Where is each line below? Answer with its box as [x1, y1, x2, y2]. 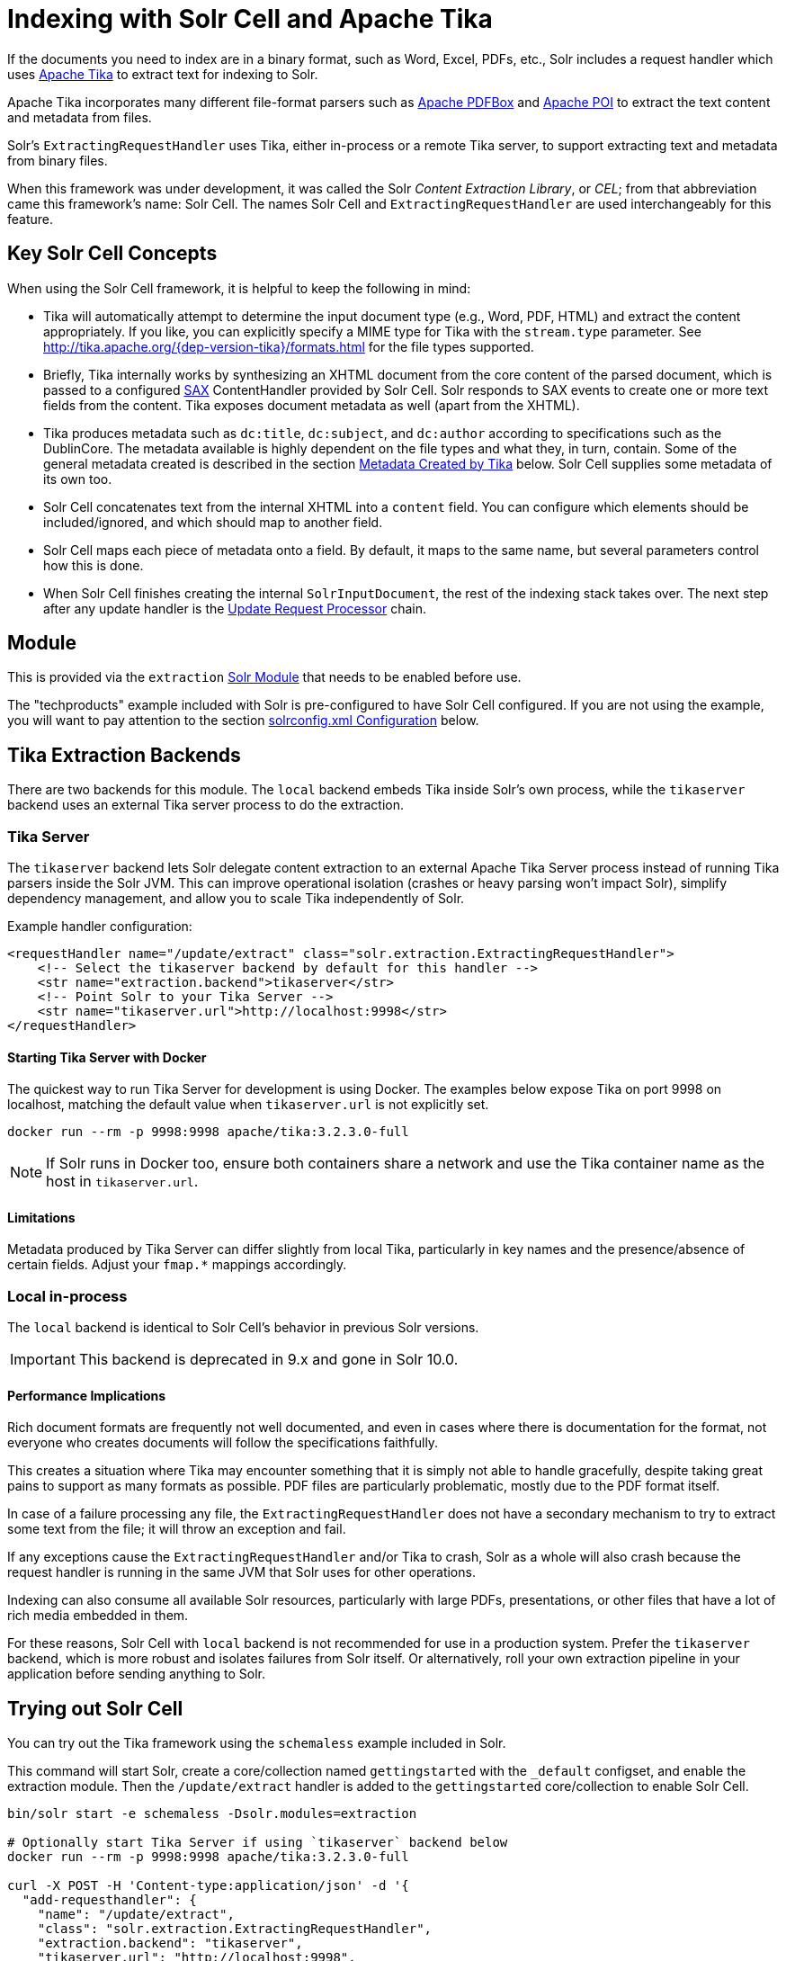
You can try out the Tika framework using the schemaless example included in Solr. [7, 1735, 506, 1751]
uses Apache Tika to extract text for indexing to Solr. [7, 66, 318, 82]
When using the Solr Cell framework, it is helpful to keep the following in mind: [7, 280, 471, 296]
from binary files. [7, 152, 108, 168]
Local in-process [7, 1286, 128, 1305]
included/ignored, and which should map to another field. [43, 514, 383, 530]
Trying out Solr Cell [7, 1697, 183, 1720]
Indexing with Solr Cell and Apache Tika [7, 4, 493, 34]
